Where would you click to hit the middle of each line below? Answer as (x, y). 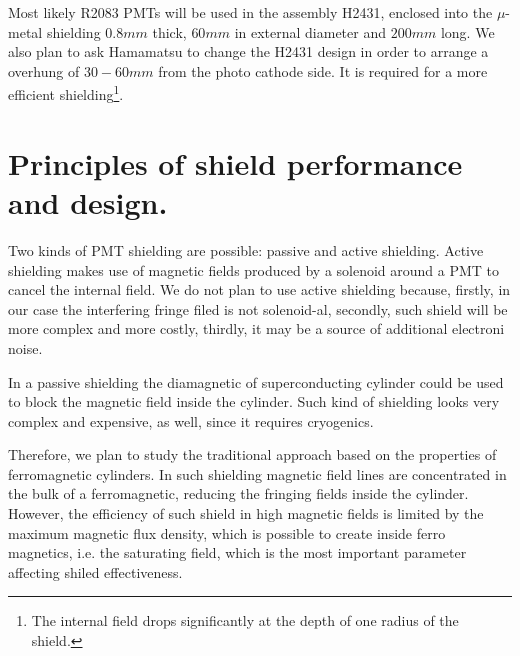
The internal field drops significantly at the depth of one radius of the (245, 620)
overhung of (44, 70)
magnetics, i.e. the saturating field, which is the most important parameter (237, 552)
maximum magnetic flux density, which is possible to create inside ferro (227, 532)
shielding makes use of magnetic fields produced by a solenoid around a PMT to (254, 269)
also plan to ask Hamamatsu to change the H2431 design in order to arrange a (248, 51)
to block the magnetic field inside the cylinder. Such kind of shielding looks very (254, 401)
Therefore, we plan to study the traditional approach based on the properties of (252, 454)
